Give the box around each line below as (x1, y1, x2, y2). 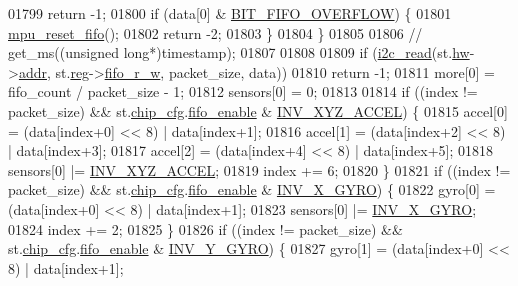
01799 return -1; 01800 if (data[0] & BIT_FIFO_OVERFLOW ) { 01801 (8, 3, 452, 23)
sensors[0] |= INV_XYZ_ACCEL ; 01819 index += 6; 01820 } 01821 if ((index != (8, 159, 511, 180)
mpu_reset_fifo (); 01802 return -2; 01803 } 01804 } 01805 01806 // (8, 22, 423, 43)
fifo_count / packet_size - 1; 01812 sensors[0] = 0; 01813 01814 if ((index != (8, 81, 478, 102)
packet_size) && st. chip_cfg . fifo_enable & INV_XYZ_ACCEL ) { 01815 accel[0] (8, 100, 508, 121)
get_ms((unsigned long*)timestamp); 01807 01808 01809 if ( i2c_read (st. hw (8, 42, 470, 63)
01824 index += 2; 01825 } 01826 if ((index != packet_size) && (8, 218, 403, 239)
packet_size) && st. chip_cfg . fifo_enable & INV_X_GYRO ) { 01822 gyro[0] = (8, 179, 496, 200)
